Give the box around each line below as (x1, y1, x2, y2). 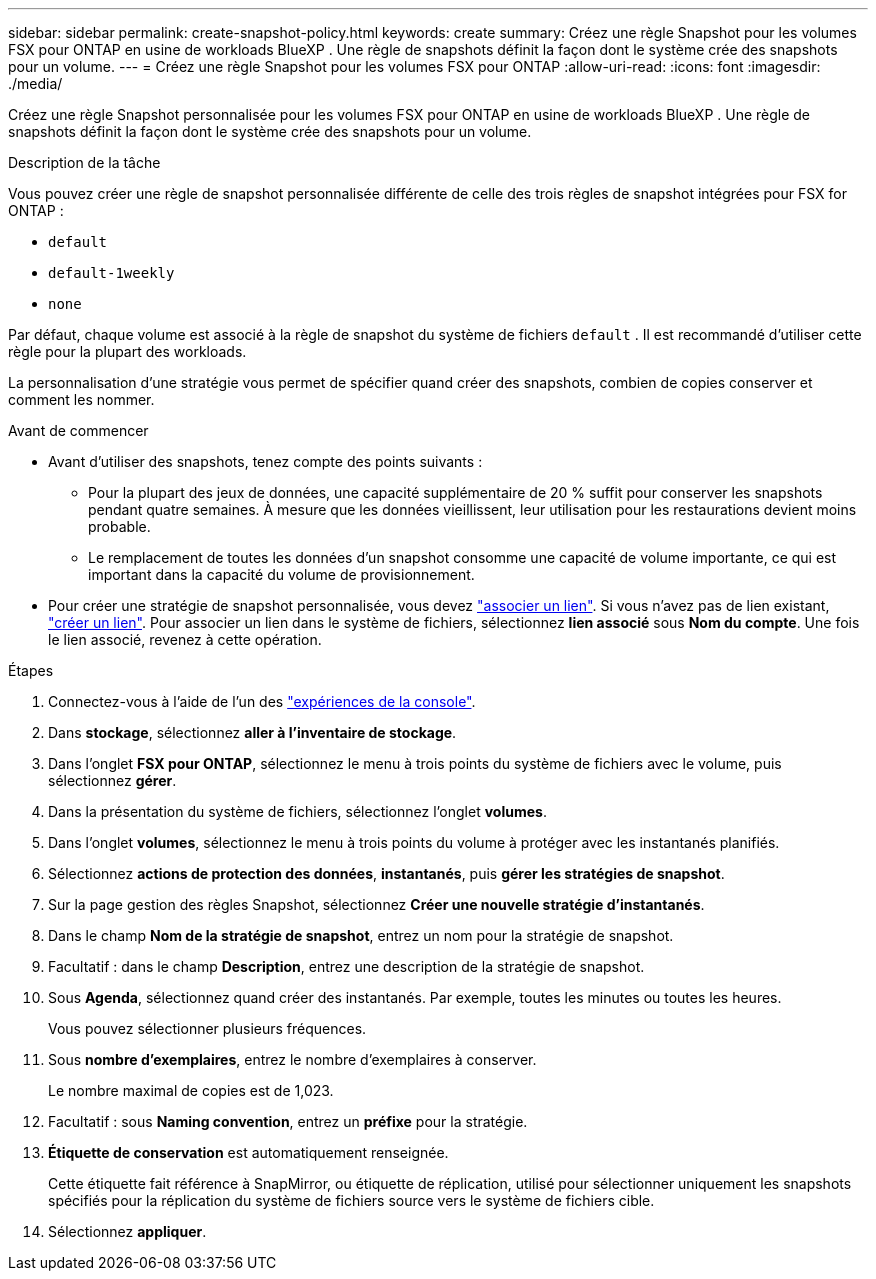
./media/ (8, 75, 63, 92)
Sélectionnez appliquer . (48, 1223, 207, 1240)
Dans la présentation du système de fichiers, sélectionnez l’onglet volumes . (48, 803, 547, 820)
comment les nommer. (8, 391, 155, 408)
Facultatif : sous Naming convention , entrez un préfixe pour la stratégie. (48, 1113, 528, 1130)
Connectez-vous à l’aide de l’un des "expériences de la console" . (48, 693, 476, 710)
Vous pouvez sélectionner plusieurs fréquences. (48, 1020, 367, 1037)
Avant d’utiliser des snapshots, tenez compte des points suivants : (48, 453, 483, 470)
